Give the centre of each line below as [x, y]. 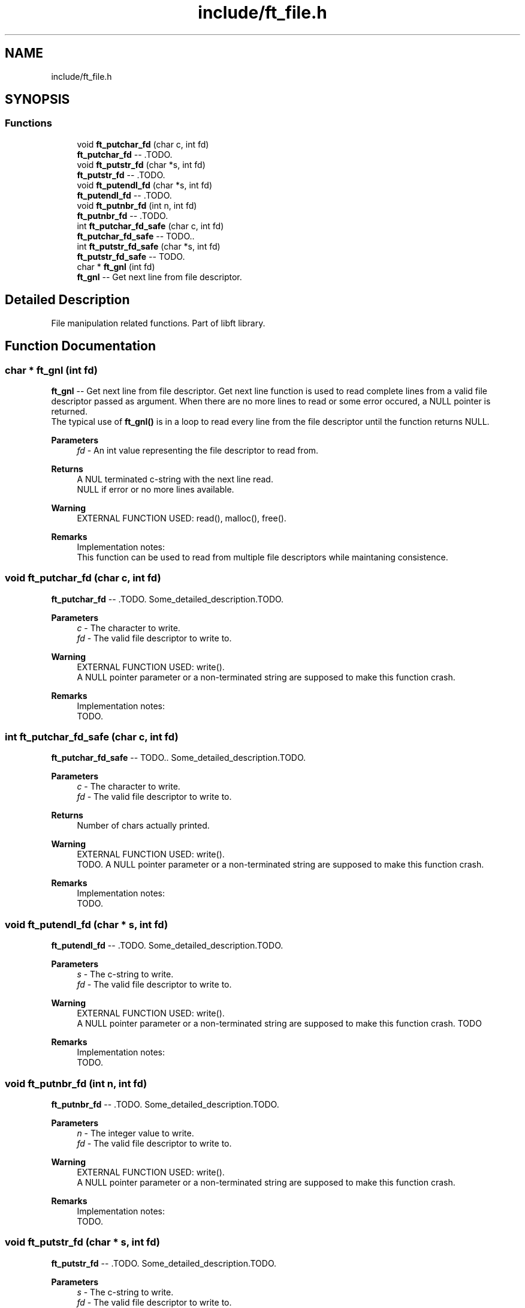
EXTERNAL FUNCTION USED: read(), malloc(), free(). [182, 518]
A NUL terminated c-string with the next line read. [175, 479]
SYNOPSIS [37, 100]
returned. [69, 411]
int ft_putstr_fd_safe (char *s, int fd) [149, 246]
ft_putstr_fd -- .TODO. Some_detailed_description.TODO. [164, 1263]
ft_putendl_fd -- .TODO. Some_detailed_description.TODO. [167, 946]
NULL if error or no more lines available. [156, 489]
